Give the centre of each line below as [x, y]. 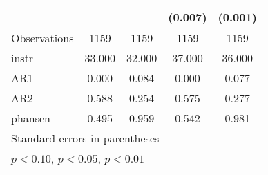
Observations [42, 38]
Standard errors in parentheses [85, 138]
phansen [31, 118]
